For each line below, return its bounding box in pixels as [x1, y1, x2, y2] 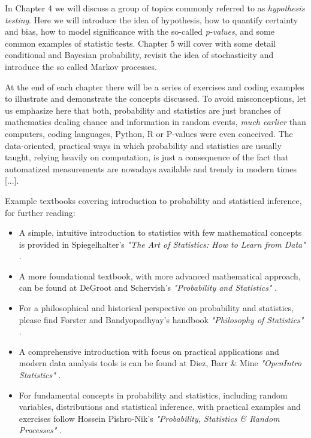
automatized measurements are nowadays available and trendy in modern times [5, 162, 297, 175]
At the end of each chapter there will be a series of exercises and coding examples [5, 80, 304, 93]
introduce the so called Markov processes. [5, 60, 157, 72]
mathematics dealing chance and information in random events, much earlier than [5, 115, 306, 128]
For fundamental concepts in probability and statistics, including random [19, 388, 288, 401]
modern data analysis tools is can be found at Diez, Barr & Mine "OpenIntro [19, 357, 301, 369]
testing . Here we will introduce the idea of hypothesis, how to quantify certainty [5, 13, 298, 26]
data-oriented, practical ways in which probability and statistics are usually [5, 139, 282, 151]
